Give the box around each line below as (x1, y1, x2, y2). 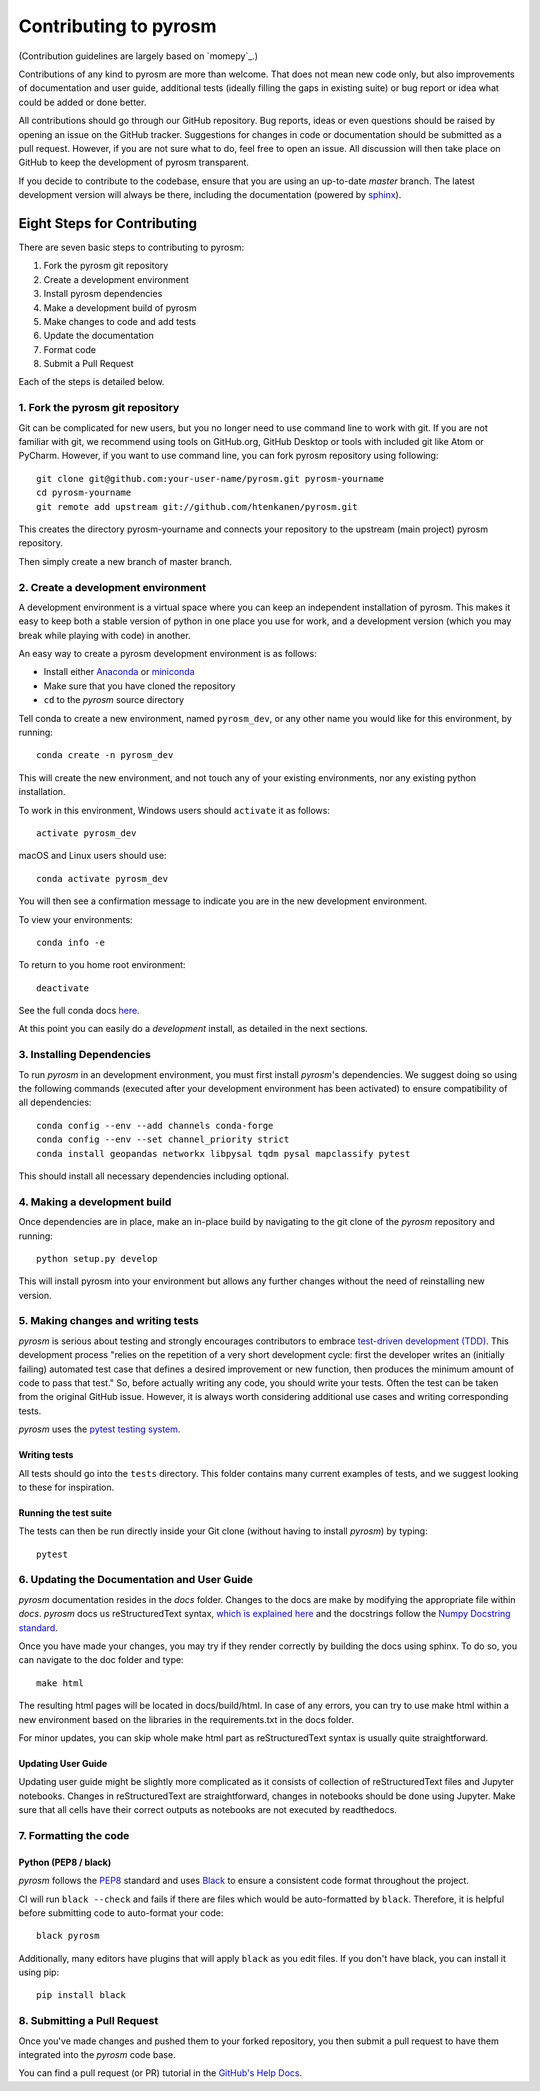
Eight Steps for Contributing (18, 215, 198, 232)
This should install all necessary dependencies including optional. (18, 1170, 290, 1182)
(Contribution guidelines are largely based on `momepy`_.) (18, 50, 259, 62)
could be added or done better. (18, 96, 147, 108)
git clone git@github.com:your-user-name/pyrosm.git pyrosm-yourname (36, 473, 385, 484)
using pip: (18, 1966, 60, 1979)
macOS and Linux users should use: (18, 850, 167, 862)
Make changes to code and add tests (43, 315, 197, 327)
